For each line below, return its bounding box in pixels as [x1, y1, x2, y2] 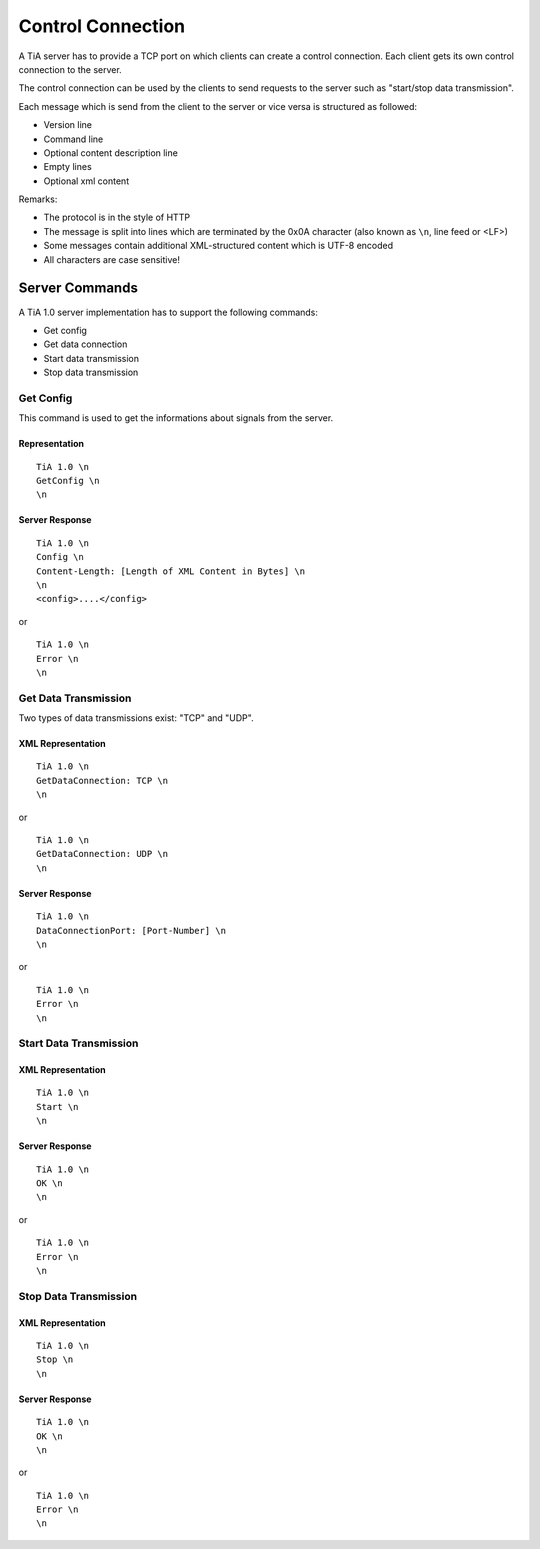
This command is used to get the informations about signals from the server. [18, 412, 334, 424]
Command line [43, 133, 104, 145]
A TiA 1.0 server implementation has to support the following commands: [18, 306, 319, 318]
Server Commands [18, 280, 139, 297]
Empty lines [43, 161, 92, 173]
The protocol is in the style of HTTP [43, 211, 190, 224]
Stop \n [36, 1354, 74, 1365]
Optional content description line [43, 146, 179, 159]
